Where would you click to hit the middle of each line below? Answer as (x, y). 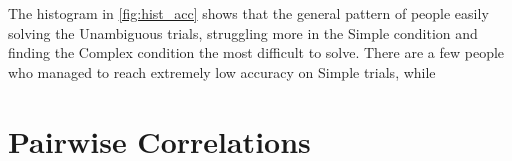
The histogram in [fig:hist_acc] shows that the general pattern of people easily (248, 13)
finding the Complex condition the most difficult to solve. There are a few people (256, 52)
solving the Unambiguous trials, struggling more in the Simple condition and (243, 32)
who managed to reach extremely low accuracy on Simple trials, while (222, 71)
